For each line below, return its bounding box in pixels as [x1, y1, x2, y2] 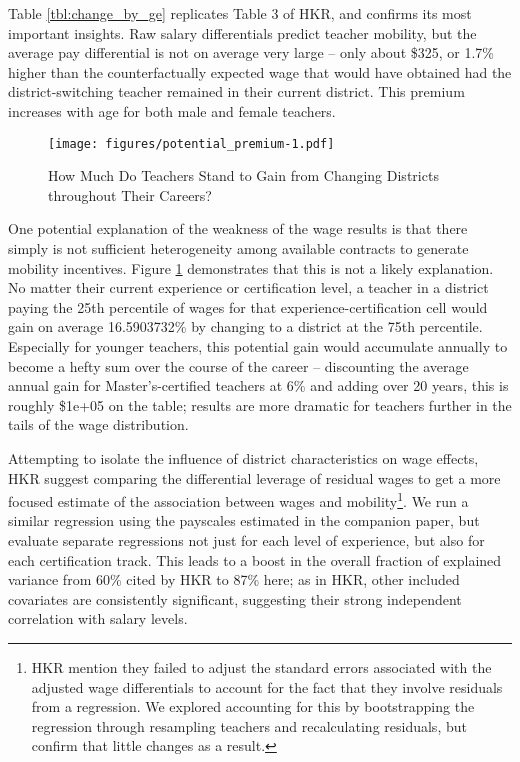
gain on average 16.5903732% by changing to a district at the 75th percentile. [8, 316, 483, 337]
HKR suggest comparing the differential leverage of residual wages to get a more [8, 467, 501, 488]
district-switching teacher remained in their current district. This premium [8, 81, 465, 102]
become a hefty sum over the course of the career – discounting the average [8, 355, 469, 376]
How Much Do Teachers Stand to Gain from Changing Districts [48, 165, 439, 186]
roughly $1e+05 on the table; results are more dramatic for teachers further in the [8, 394, 512, 415]
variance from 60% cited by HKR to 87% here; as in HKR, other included [8, 569, 460, 590]
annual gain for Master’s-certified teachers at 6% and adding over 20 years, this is [8, 375, 509, 396]
